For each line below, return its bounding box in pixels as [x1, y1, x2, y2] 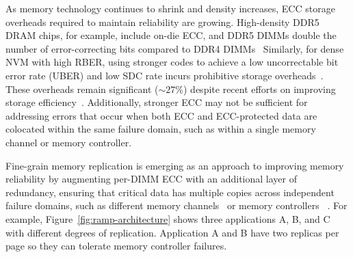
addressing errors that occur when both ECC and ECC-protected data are [5, 108, 317, 122]
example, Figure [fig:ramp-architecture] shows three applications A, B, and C [5, 211, 330, 226]
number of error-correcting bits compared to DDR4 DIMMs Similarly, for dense [5, 41, 344, 55]
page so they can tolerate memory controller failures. [5, 239, 227, 253]
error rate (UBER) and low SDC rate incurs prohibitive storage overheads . [5, 68, 324, 82]
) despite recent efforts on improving [183, 81, 336, 96]
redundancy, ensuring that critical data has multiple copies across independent [5, 185, 335, 199]
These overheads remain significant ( [5, 81, 159, 96]
